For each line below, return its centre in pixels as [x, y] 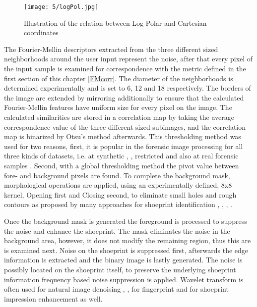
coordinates [41, 32]
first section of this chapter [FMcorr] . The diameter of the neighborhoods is [119, 78]
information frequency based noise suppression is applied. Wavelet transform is [124, 279]
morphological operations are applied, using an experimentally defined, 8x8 [118, 185]
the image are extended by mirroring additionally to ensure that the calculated [124, 97]
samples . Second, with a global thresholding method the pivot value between [122, 165]
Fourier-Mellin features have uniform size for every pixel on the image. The [118, 107]
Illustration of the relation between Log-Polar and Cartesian [115, 23]
